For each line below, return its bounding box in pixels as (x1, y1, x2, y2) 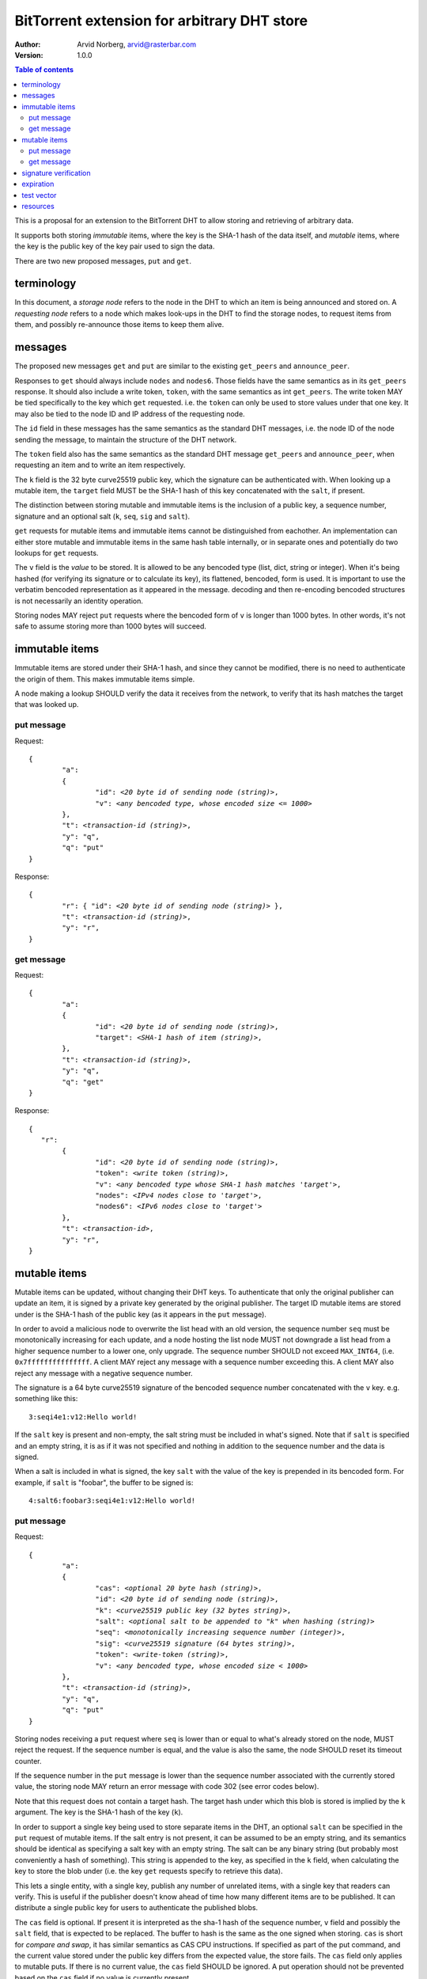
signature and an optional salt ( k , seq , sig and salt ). (14, 511, 190, 521)
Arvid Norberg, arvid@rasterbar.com (77, 40, 197, 49)
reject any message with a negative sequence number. (14, 1368, 193, 1377)
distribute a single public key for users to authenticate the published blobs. (14, 1903, 259, 1913)
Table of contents (14, 65, 74, 74)
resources (21, 202, 55, 211)
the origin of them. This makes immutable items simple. (14, 674, 195, 684)
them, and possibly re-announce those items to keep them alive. (14, 320, 225, 329)
